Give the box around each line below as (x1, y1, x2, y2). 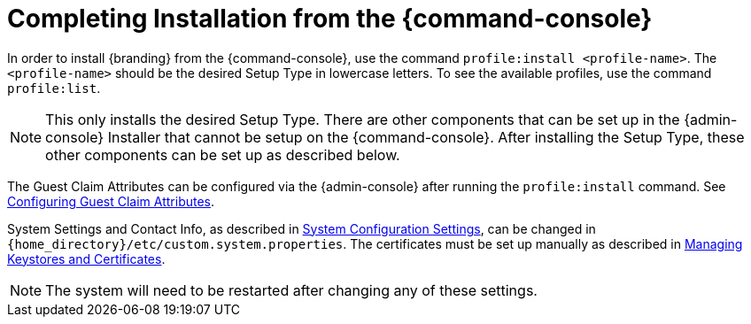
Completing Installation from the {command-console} (7, 4, 653, 34)
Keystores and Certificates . (7, 251, 166, 266)
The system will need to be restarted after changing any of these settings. (45, 281, 538, 299)
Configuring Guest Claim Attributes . (7, 193, 215, 209)
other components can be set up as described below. (45, 145, 400, 164)
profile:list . (7, 80, 101, 96)
